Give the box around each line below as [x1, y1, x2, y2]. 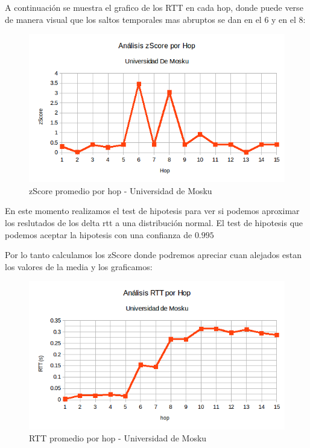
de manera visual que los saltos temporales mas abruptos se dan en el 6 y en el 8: [5, 13, 306, 25]
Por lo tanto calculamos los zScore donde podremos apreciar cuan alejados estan [5, 248, 302, 261]
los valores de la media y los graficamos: [5, 260, 153, 273]
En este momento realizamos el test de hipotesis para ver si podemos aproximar [5, 204, 300, 217]
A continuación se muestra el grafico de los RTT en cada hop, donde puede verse [5, 1, 303, 13]
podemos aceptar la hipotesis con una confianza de [5, 228, 192, 241]
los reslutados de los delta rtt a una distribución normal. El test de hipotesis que [5, 216, 303, 229]
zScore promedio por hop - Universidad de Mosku [29, 184, 212, 197]
